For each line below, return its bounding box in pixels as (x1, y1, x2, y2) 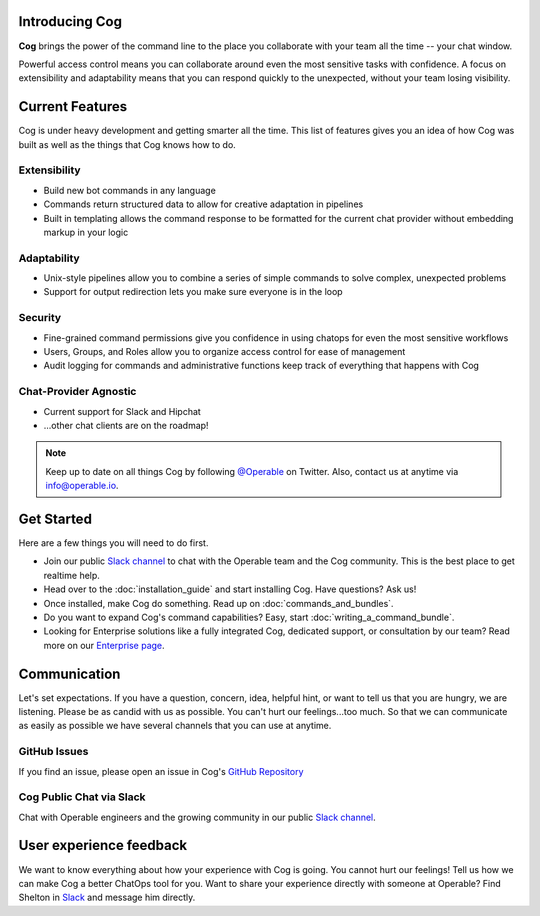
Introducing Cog (18, 13, 122, 30)
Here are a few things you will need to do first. (18, 536, 209, 549)
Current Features (18, 98, 128, 115)
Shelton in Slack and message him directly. (18, 891, 196, 904)
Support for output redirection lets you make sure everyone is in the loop (43, 286, 344, 298)
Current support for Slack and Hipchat (43, 405, 202, 417)
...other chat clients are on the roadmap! (43, 419, 209, 431)
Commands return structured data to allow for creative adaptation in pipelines (43, 198, 364, 210)
